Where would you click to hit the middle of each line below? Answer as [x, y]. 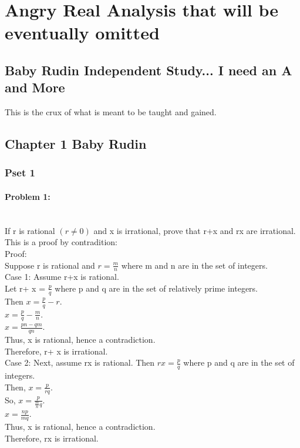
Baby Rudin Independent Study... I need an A [149, 70]
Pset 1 [20, 173]
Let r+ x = [25, 288]
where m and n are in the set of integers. [194, 265]
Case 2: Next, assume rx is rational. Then [80, 362]
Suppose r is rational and [50, 265]
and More [35, 87]
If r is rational [30, 230]
